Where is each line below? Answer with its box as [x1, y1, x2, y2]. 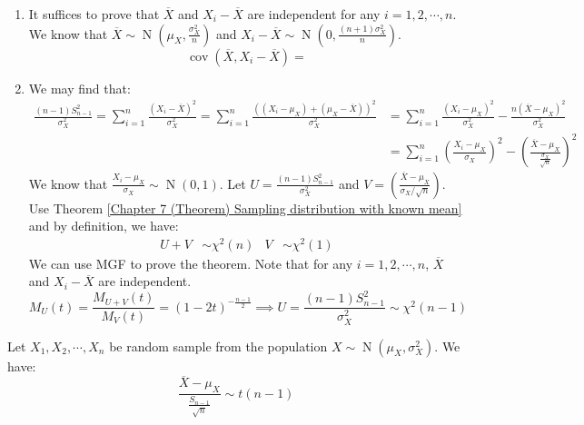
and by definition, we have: [28, 216, 179, 235]
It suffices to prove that [28, 5, 160, 23]
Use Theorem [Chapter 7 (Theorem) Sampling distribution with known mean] [28, 198, 462, 217]
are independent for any [247, 5, 381, 23]
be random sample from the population [109, 336, 328, 355]
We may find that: [28, 78, 131, 97]
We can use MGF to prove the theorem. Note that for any [28, 253, 353, 272]
